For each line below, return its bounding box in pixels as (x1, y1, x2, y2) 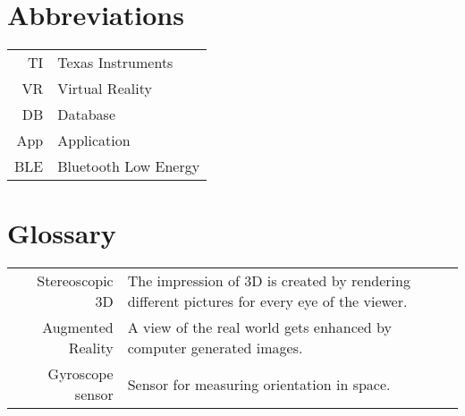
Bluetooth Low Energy (57, 156, 200, 177)
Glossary (7, 215, 116, 251)
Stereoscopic (37, 270, 114, 292)
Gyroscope (47, 363, 114, 385)
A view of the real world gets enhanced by (127, 317, 392, 338)
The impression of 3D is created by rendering (127, 270, 410, 292)
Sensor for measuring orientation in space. (127, 373, 391, 395)
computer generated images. (127, 337, 303, 359)
